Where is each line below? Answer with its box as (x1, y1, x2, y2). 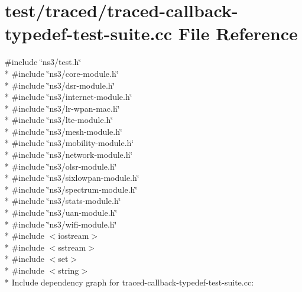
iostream (58, 229, 89, 242)
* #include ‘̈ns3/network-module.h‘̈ (5, 148, 133, 161)
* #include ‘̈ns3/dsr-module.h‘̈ (5, 79, 115, 91)
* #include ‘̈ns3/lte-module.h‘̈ (5, 113, 113, 126)
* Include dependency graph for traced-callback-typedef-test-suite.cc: (5, 275, 254, 288)
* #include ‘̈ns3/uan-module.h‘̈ (5, 206, 118, 219)
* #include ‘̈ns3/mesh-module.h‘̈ (5, 125, 122, 137)
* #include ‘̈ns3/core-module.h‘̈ (5, 67, 119, 79)
